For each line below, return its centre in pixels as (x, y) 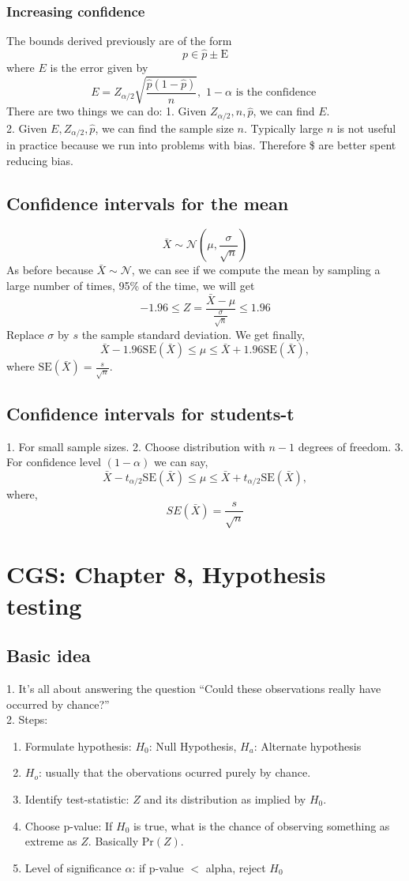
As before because (50, 270)
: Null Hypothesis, (193, 745)
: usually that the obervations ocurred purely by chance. (174, 772)
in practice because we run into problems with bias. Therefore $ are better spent (201, 145)
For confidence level (54, 462)
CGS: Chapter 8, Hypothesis (166, 574)
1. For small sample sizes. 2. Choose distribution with (136, 446)
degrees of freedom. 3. (351, 446)
